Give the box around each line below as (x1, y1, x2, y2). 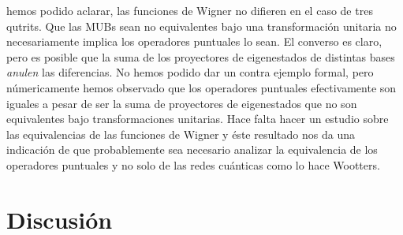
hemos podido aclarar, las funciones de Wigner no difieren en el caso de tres (6, 2, 373, 18)
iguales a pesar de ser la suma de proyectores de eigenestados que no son (6, 95, 357, 111)
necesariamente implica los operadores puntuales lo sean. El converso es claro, (6, 33, 382, 50)
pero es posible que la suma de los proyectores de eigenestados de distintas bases (6, 48, 395, 65)
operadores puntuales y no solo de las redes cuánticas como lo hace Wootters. (6, 156, 380, 173)
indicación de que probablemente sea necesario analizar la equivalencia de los (6, 141, 378, 158)
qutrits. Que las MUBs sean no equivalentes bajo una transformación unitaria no (6, 17, 397, 34)
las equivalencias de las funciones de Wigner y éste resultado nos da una (6, 125, 355, 142)
